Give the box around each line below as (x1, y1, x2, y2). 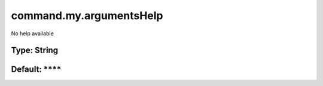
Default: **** (11, 64, 62, 75)
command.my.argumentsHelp (11, 9, 163, 22)
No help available (11, 30, 54, 37)
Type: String (11, 45, 59, 56)
